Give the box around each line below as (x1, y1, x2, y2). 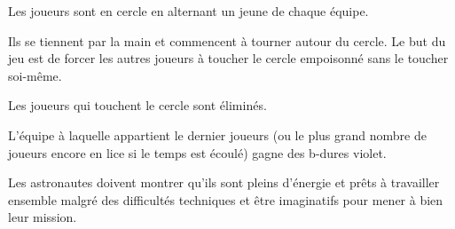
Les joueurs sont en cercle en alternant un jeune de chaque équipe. (8, 2, 369, 20)
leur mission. (8, 208, 77, 226)
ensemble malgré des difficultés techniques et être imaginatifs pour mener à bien (8, 190, 443, 209)
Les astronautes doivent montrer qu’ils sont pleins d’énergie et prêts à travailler (8, 173, 440, 192)
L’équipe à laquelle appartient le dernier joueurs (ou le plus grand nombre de (8, 125, 427, 144)
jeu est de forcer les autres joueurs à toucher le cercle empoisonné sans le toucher (8, 49, 449, 67)
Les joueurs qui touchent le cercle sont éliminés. (8, 96, 267, 114)
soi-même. (8, 66, 62, 84)
